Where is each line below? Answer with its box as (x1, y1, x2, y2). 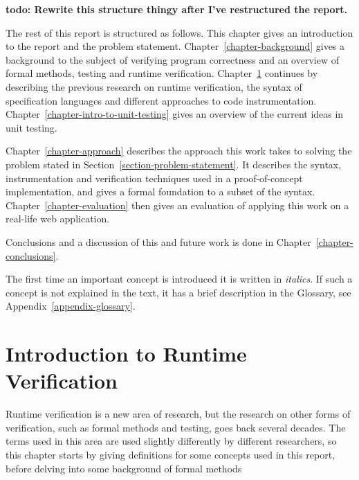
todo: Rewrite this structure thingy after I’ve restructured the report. (6, 2, 348, 16)
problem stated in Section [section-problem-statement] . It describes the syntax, (6, 157, 342, 171)
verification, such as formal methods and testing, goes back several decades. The (6, 420, 346, 434)
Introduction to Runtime (6, 339, 247, 368)
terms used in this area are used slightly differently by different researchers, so (6, 434, 337, 448)
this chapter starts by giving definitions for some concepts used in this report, (6, 447, 335, 461)
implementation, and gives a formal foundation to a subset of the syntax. (6, 184, 315, 199)
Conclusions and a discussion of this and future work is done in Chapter (6, 234, 311, 249)
